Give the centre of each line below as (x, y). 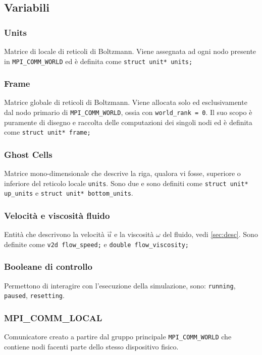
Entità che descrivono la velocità (55, 234)
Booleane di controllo (48, 267)
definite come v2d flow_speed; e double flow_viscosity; (96, 244)
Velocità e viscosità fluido (57, 216)
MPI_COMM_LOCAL (53, 318)
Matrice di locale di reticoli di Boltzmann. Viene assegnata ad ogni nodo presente (130, 51)
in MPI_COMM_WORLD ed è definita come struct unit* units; (98, 61)
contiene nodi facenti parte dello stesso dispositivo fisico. (91, 346)
